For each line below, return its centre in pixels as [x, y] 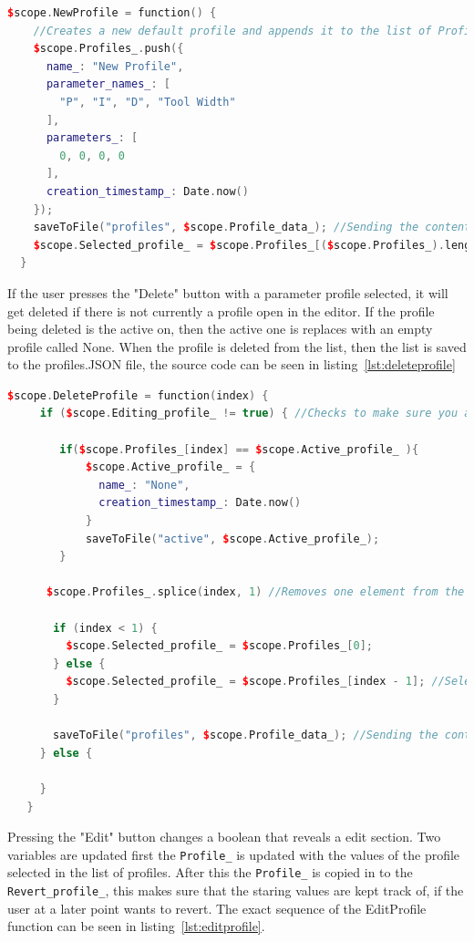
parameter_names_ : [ [108, 84]
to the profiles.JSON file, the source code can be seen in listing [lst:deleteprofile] [232, 364]
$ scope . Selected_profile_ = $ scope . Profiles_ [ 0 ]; [220, 646]
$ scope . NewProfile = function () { [112, 13]
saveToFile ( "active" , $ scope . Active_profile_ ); [232, 538]
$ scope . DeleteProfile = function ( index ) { [138, 395]
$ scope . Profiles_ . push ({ [108, 49]
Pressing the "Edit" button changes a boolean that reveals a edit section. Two [224, 837]
